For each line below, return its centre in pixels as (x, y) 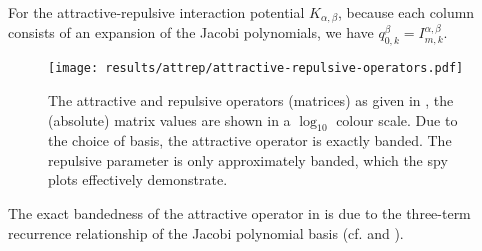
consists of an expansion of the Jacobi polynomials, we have (191, 32)
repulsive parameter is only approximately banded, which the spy (248, 159)
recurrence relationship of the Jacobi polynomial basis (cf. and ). (206, 232)
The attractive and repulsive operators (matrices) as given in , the (251, 99)
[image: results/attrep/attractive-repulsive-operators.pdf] (256, 68)
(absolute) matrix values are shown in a (169, 119)
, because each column (406, 12)
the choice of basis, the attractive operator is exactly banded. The (250, 140)
